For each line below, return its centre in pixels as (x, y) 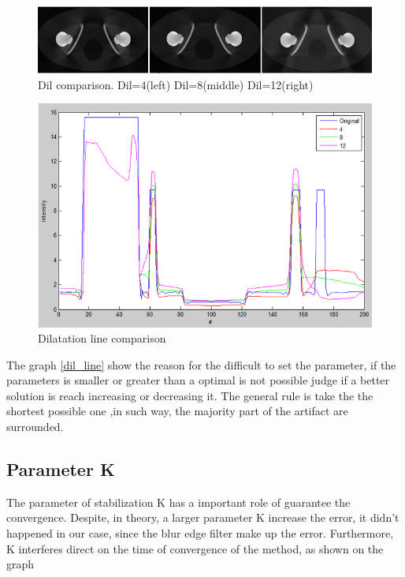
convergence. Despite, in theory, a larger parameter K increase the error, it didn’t (203, 517)
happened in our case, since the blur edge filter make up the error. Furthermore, (200, 533)
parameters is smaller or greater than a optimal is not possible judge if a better (198, 380)
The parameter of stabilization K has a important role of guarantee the (178, 502)
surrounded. (35, 427)
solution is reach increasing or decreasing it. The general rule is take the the (190, 395)
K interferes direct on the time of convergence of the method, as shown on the (195, 548)
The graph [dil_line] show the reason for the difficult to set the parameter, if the (201, 364)
